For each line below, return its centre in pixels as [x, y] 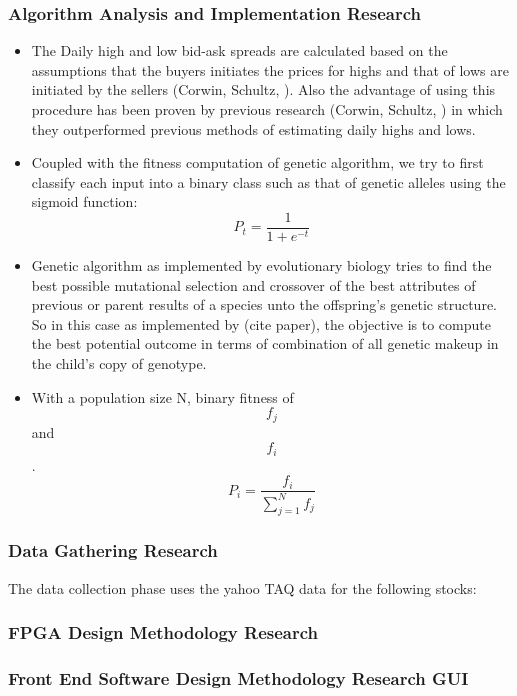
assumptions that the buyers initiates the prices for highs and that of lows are [270, 69]
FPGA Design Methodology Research [163, 632]
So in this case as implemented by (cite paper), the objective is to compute [261, 323]
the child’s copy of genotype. [119, 363]
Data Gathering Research [113, 550]
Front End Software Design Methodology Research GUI [238, 678]
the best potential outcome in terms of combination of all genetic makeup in [265, 343]
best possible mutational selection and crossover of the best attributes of [253, 284]
